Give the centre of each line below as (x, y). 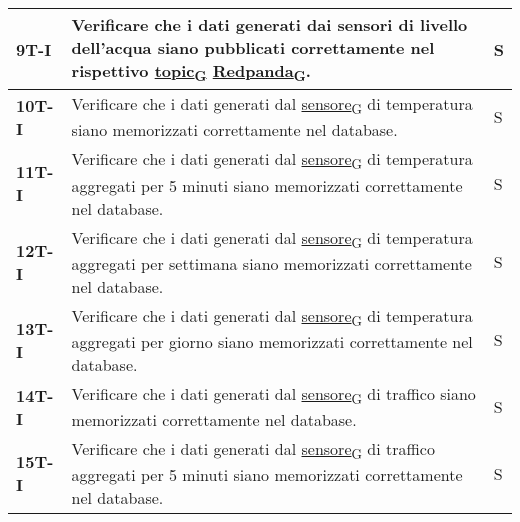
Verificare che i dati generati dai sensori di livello (269, 24)
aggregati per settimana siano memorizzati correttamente (271, 263)
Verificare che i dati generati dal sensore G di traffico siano (273, 395)
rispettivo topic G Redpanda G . (191, 72)
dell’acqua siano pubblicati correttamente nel (253, 47)
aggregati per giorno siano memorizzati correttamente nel (272, 341)
